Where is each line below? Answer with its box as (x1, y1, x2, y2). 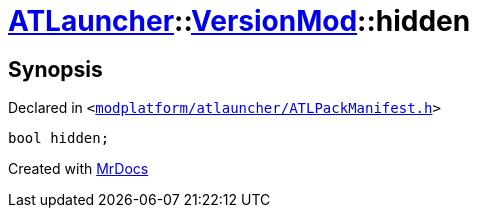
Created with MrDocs (8, 160, 149, 178)
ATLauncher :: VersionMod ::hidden (8, 4, 471, 38)
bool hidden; (8, 130, 110, 147)
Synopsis (8, 56, 103, 82)
